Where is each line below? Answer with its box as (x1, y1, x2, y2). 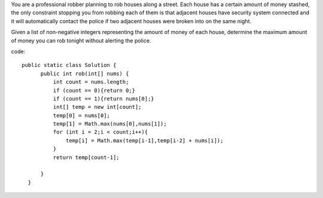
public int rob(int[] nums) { (40, 70, 129, 77)
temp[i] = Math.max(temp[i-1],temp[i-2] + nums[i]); (66, 137, 224, 144)
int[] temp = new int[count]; (53, 103, 142, 111)
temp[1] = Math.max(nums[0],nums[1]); (53, 120, 167, 127)
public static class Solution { (22, 62, 117, 69)
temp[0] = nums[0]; (53, 112, 111, 119)
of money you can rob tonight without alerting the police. (11, 36, 151, 44)
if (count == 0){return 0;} (53, 87, 136, 94)
